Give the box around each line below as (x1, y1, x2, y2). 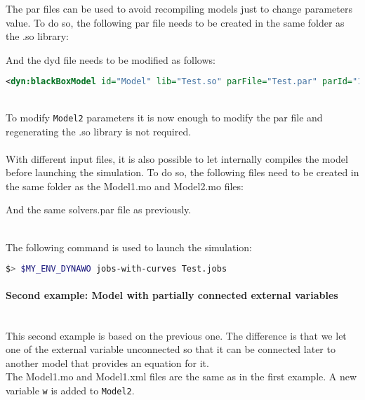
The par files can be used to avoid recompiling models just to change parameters (6, 1, 353, 15)
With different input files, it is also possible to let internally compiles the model (6, 151, 348, 166)
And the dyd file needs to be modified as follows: (6, 52, 215, 67)
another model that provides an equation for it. (6, 355, 209, 370)
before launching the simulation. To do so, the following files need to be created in (6, 165, 359, 180)
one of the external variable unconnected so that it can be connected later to (6, 342, 336, 356)
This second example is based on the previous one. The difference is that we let (6, 328, 347, 342)
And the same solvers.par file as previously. (6, 202, 192, 217)
